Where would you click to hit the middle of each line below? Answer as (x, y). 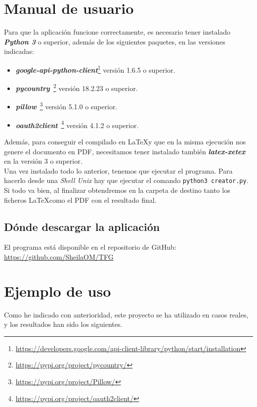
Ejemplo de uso (58, 291)
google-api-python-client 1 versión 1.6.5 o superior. (95, 69)
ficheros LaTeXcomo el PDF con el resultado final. (80, 200)
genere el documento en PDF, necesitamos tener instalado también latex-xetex (125, 151)
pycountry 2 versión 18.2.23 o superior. (77, 87)
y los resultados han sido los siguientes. (63, 324)
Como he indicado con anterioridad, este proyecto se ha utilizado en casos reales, (126, 314)
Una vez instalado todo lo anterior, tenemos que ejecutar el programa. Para (118, 170)
